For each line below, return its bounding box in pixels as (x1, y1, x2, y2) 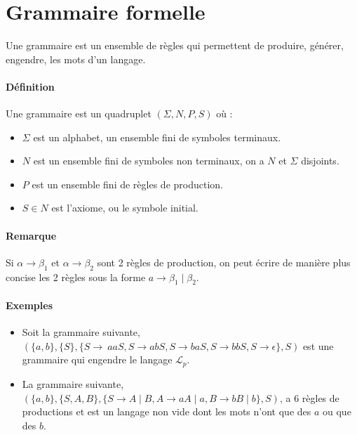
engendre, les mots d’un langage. (6, 51, 146, 66)
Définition (6, 79, 55, 93)
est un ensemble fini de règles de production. (32, 176, 223, 191)
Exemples (6, 298, 53, 313)
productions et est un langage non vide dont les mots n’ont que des (22, 404, 311, 419)
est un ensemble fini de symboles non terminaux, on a (33, 153, 264, 168)
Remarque (6, 228, 57, 242)
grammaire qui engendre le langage (22, 352, 173, 367)
